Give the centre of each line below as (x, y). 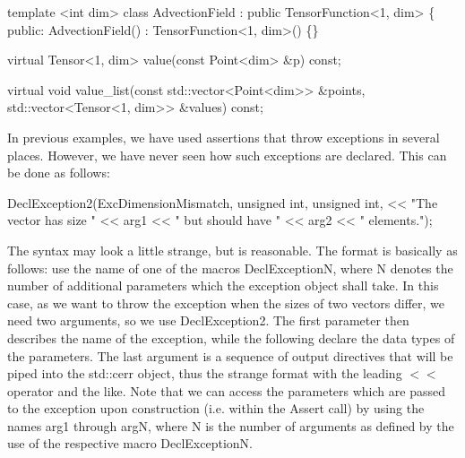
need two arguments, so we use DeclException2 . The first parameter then (208, 320)
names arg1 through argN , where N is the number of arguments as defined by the (231, 425)
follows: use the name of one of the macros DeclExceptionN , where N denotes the (230, 268)
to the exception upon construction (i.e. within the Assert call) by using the (216, 408)
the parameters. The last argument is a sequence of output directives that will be (230, 355)
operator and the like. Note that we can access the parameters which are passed (226, 390)
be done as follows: (59, 173)
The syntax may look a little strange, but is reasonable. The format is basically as (232, 250)
